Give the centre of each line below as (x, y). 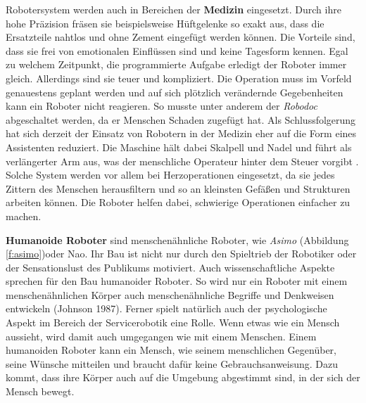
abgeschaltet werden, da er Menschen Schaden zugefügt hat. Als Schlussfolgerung (181, 119)
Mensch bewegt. (40, 391)
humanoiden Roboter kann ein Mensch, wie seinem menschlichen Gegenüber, (171, 350)
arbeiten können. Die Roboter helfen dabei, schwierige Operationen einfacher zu (178, 202)
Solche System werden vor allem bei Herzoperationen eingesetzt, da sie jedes (170, 175)
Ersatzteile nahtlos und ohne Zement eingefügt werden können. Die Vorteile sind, (181, 37)
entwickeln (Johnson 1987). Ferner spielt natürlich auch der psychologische (166, 308)
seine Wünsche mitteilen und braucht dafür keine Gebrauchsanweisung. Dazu (172, 363)
